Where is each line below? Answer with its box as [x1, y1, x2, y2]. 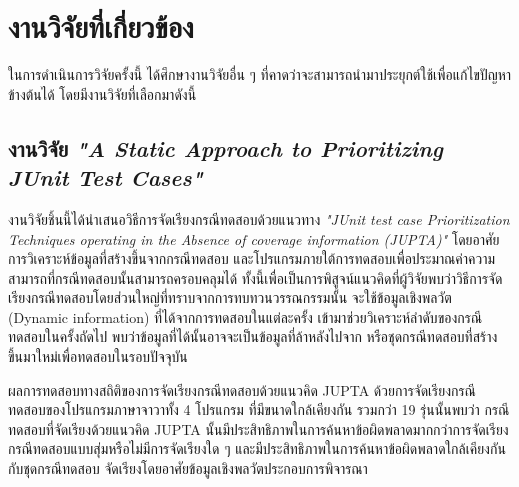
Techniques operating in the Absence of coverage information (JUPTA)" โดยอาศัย [8, 228, 500, 249]
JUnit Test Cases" [8, 162, 203, 193]
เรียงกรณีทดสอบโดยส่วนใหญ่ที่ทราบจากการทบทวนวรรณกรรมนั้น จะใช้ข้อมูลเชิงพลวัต [8, 287, 452, 308]
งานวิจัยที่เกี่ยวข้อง [8, 6, 194, 47]
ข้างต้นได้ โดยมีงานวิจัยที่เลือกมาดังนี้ [8, 83, 197, 104]
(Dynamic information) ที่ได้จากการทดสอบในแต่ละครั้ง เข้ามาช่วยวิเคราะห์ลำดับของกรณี [8, 306, 482, 327]
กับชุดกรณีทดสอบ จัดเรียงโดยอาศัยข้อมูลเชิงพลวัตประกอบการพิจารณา [8, 458, 368, 479]
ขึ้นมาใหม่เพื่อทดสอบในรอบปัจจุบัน [8, 346, 188, 367]
